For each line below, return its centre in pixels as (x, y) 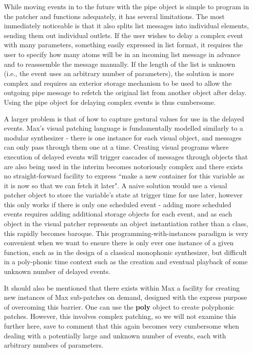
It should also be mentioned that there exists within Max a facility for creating (122, 287)
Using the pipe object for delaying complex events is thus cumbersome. (110, 102)
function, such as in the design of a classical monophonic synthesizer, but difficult (126, 252)
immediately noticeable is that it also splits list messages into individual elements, (126, 26)
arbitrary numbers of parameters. (54, 345)
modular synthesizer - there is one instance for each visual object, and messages (123, 137)
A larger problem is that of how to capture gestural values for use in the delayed (124, 118)
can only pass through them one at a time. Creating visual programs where (116, 147)
